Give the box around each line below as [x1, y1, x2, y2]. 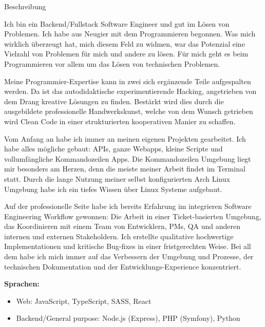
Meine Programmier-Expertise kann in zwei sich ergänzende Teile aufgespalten [4, 75, 251, 86]
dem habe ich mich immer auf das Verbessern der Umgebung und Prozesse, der [4, 251, 254, 262]
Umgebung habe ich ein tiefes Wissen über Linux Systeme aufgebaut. [4, 183, 222, 194]
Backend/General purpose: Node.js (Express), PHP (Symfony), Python [16, 313, 240, 323]
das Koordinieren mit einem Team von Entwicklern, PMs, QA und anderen [4, 221, 240, 232]
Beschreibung [4, 1, 46, 11]
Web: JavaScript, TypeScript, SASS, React [16, 295, 152, 306]
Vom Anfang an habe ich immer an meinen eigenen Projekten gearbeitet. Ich [4, 133, 246, 144]
